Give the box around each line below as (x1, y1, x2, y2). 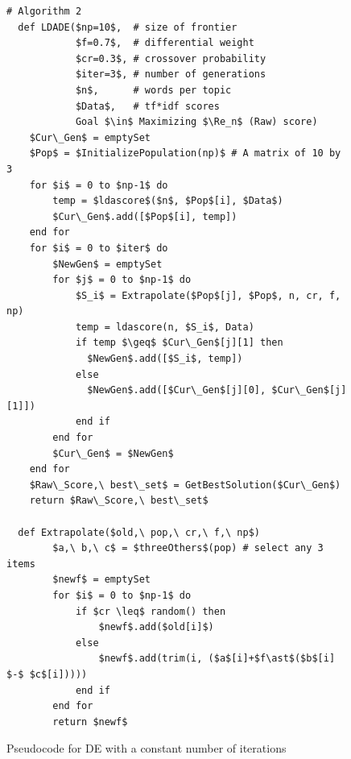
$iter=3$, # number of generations (75, 68, 266, 81)
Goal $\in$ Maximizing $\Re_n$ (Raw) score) (75, 116, 318, 128)
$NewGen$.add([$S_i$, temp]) (87, 353, 243, 365)
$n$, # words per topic (75, 84, 232, 96)
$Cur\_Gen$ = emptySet (29, 131, 151, 143)
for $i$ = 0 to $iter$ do (29, 242, 168, 254)
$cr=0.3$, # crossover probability (75, 52, 266, 64)
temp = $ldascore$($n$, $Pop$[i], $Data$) (52, 195, 283, 207)
